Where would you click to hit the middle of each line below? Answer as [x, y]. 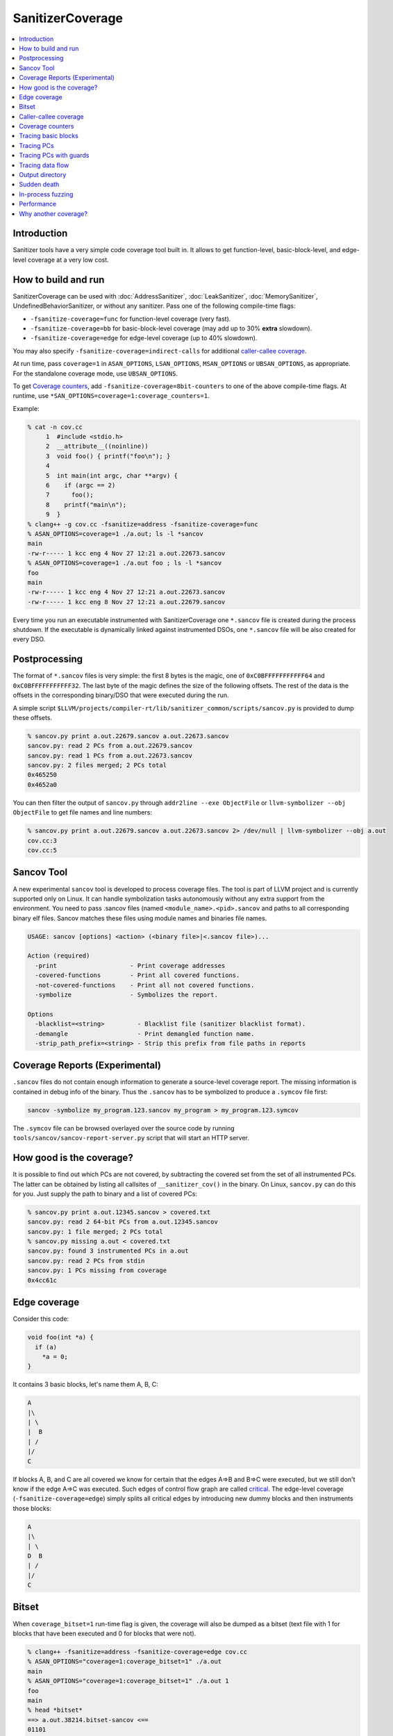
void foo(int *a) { [60, 1337]
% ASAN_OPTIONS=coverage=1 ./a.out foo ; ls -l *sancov [125, 563]
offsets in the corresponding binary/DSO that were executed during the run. [121, 695]
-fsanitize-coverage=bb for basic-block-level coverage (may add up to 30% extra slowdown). [171, 328]
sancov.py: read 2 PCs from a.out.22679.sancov [110, 746]
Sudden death [39, 185]
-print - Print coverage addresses [130, 966]
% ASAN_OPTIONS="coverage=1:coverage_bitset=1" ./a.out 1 [128, 1681]
